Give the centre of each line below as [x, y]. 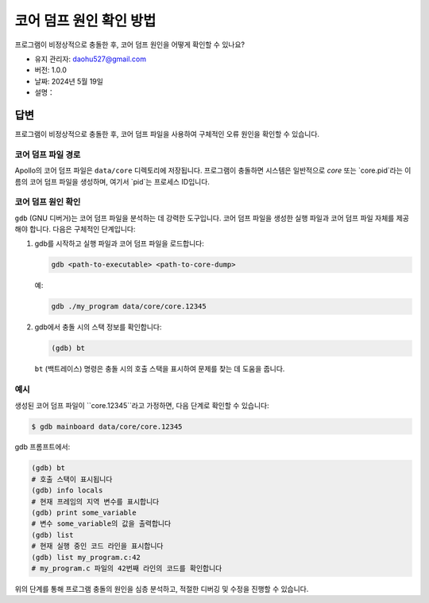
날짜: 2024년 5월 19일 [69, 81]
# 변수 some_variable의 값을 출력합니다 [101, 524]
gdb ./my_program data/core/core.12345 [129, 307]
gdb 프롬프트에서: [43, 447]
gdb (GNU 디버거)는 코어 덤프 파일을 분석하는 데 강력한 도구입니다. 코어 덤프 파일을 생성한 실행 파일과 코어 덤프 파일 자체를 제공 [212, 218]
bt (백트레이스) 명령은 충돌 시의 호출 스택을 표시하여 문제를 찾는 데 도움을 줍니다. [160, 369]
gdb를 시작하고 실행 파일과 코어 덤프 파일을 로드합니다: [119, 243]
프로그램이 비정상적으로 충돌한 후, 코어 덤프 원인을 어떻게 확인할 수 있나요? [130, 45]
